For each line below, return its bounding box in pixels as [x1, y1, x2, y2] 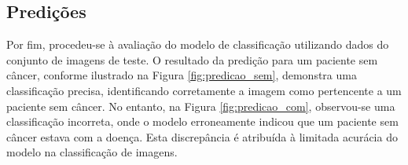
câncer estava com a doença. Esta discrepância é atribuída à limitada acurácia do [6, 128, 398, 145]
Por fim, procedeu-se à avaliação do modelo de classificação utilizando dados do [6, 36, 389, 53]
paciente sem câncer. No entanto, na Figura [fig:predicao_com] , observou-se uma [6, 97, 395, 114]
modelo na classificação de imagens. [6, 144, 178, 160]
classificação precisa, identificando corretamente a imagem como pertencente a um [6, 82, 402, 98]
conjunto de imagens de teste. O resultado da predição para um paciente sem [6, 51, 378, 68]
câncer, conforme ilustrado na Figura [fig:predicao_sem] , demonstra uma [6, 67, 357, 83]
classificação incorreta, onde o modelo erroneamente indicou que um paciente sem [6, 113, 399, 130]
